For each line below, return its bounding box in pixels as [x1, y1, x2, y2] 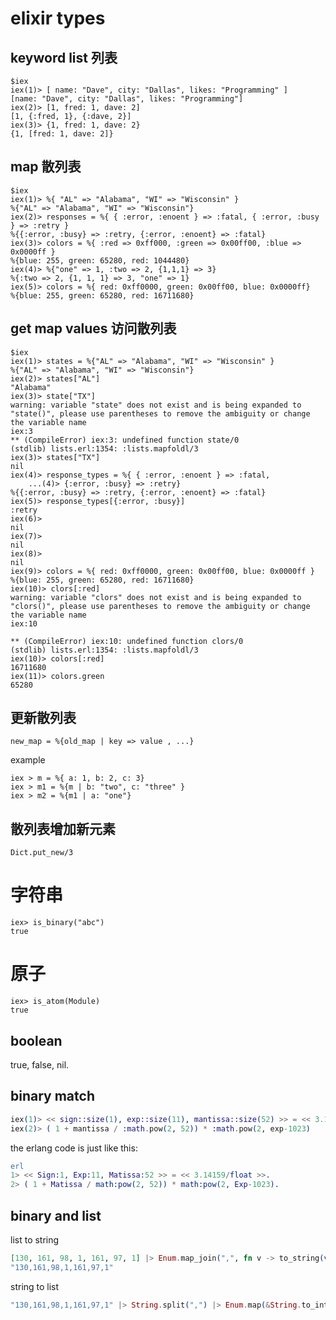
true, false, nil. [10, 1058, 70, 1071]
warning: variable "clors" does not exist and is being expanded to [10, 592, 302, 602]
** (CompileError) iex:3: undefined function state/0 [10, 435, 240, 445]
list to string [10, 1233, 60, 1246]
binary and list [10, 1207, 102, 1224]
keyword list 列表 [10, 49, 118, 66]
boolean [10, 1032, 63, 1049]
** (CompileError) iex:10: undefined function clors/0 [10, 636, 244, 646]
